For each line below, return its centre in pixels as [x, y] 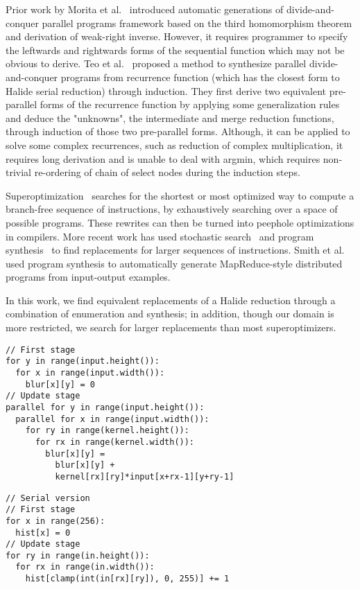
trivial [19, 172]
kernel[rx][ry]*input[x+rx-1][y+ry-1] [145, 476]
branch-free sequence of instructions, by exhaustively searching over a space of [172, 209]
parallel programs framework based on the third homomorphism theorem [197, 23]
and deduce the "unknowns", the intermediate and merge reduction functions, [170, 117]
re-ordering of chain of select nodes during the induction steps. [167, 172]
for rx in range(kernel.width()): [115, 442]
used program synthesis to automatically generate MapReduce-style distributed [174, 263]
